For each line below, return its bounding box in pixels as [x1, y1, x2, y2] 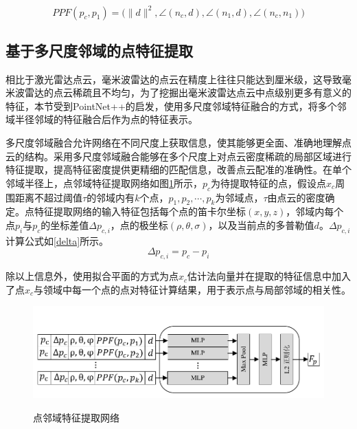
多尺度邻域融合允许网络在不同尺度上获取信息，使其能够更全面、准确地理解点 [5, 135, 352, 150]
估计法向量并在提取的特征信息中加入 [187, 269, 352, 283]
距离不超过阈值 [14, 190, 82, 204]
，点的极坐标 [110, 218, 168, 232]
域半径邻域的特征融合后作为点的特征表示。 [5, 112, 198, 126]
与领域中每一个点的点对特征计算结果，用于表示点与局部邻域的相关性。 [34, 282, 352, 296]
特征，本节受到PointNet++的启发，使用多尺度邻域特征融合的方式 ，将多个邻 [5, 98, 347, 113]
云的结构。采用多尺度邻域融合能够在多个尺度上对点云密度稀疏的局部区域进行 [5, 148, 352, 163]
